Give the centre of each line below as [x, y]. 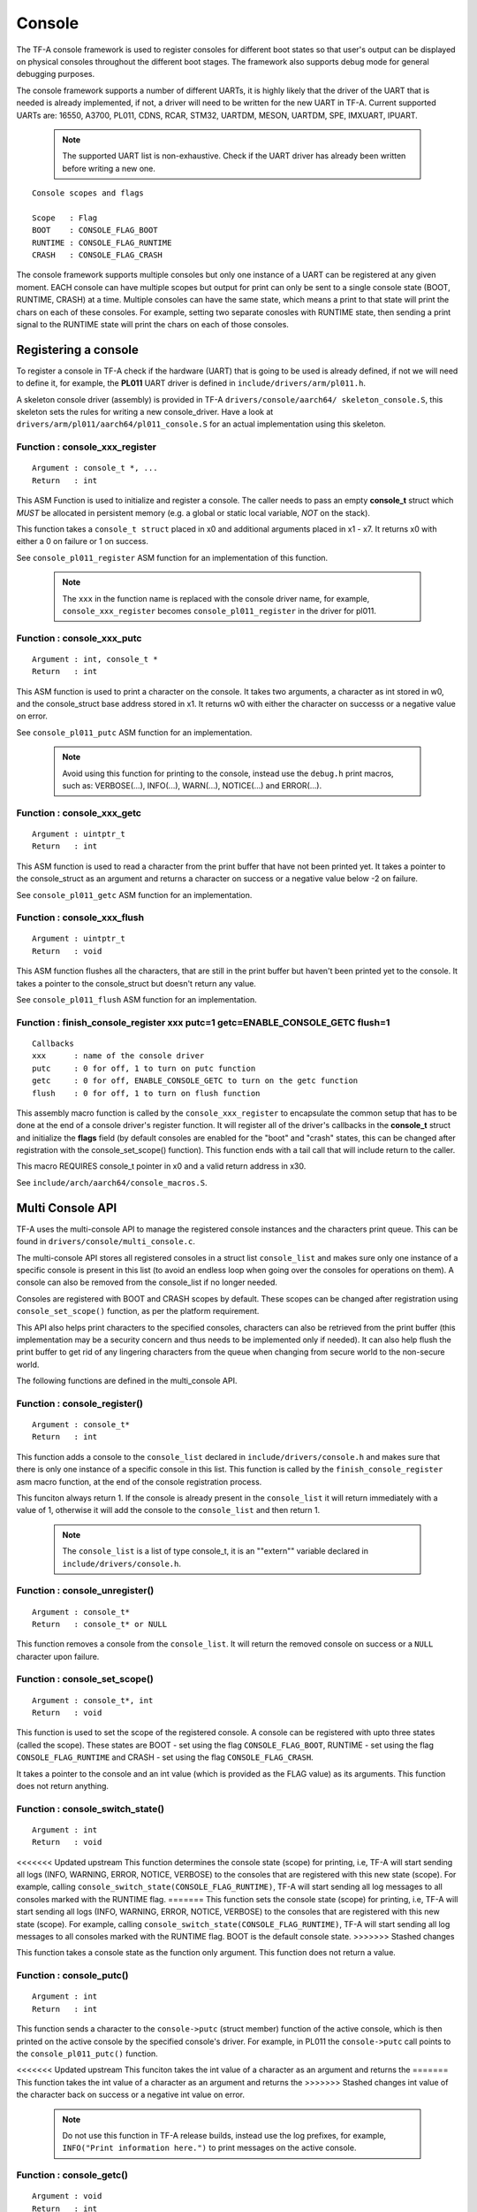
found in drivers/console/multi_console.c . [106, 1241]
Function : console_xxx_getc [79, 812]
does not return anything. [63, 1786]
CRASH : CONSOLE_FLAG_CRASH [98, 255]
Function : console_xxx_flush [80, 918]
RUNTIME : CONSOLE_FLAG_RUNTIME [102, 242]
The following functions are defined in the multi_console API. [127, 1381]
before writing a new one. [109, 168]
